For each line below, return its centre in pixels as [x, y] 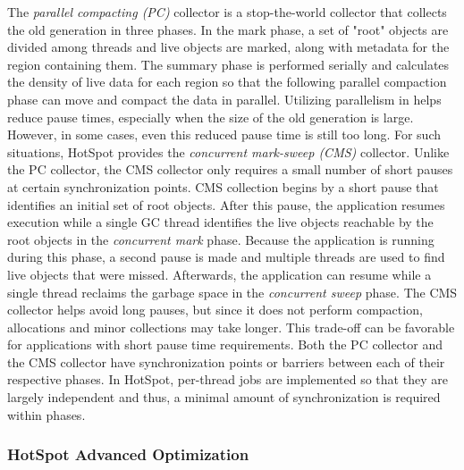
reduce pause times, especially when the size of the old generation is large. [211, 117]
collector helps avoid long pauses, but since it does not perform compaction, [215, 310]
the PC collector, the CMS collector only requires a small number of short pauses [230, 169]
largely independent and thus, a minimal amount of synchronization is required [224, 397]
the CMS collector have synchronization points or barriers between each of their [226, 361]
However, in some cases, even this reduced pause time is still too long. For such [224, 134]
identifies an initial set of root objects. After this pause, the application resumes [226, 204]
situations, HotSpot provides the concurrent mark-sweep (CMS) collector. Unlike [228, 151]
